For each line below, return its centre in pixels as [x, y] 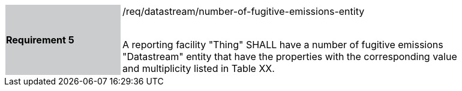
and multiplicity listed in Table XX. [199, 68]
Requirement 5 [40, 40]
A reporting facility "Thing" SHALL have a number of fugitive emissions [283, 45]
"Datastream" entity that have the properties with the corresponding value [290, 57]
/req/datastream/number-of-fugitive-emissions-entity [244, 11]
